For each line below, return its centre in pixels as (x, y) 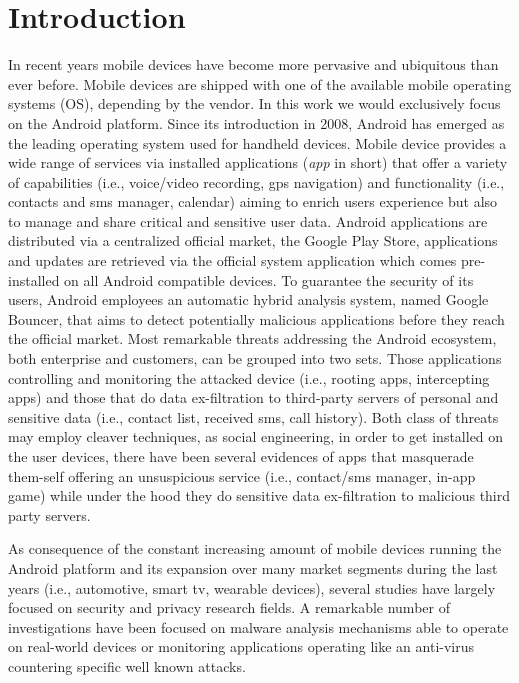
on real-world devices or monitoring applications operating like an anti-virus (241, 646)
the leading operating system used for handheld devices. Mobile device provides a (257, 142)
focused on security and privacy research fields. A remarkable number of (229, 607)
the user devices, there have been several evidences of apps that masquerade (241, 456)
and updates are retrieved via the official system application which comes (232, 260)
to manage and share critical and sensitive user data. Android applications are (248, 220)
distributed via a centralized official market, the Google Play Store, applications (253, 240)
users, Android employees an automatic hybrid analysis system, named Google (248, 299)
